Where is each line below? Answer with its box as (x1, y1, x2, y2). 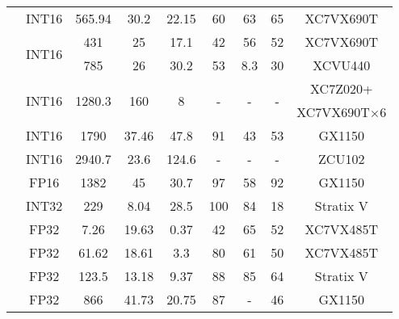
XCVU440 (313, 56, 371, 74)
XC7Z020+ (310, 79, 373, 98)
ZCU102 (318, 149, 365, 168)
